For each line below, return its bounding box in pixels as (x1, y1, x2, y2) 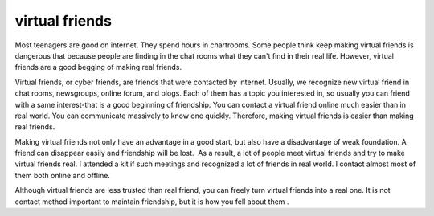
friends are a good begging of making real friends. (14, 63, 182, 72)
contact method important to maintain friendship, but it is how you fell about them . (14, 197, 289, 206)
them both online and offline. (14, 170, 110, 180)
